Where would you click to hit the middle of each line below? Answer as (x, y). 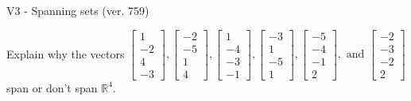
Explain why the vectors (66, 53)
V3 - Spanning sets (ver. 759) (78, 10)
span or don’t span (52, 87)
